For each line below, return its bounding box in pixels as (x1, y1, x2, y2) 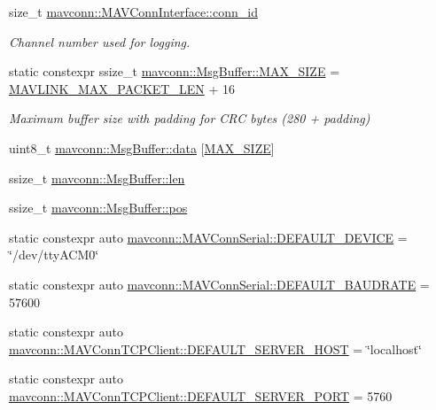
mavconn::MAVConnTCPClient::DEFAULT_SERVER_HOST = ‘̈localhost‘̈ (9, 339, 422, 358)
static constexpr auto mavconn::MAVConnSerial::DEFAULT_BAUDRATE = (9, 275, 430, 293)
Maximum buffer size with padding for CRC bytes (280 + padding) (9, 109, 370, 128)
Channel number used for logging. (9, 32, 191, 50)
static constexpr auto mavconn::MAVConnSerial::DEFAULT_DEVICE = (9, 228, 408, 246)
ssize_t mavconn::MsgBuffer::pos (9, 198, 188, 217)
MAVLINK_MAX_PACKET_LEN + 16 (9, 79, 235, 97)
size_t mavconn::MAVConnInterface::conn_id (9, 3, 258, 20)
